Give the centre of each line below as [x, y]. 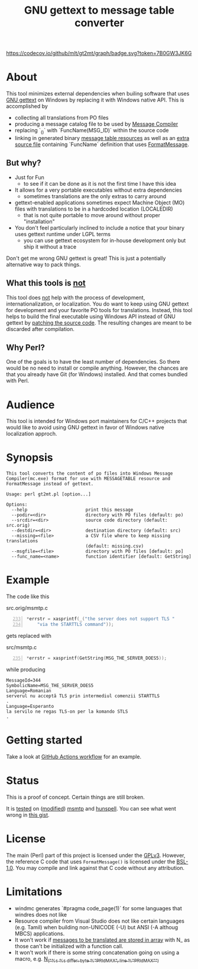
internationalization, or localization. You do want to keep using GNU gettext [98, 304]
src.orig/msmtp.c [27, 608]
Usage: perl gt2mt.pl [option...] [49, 494]
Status [23, 780]
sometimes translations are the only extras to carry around [95, 196]
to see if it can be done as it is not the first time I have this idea [100, 183]
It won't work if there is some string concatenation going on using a [97, 952]
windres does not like [40, 914]
